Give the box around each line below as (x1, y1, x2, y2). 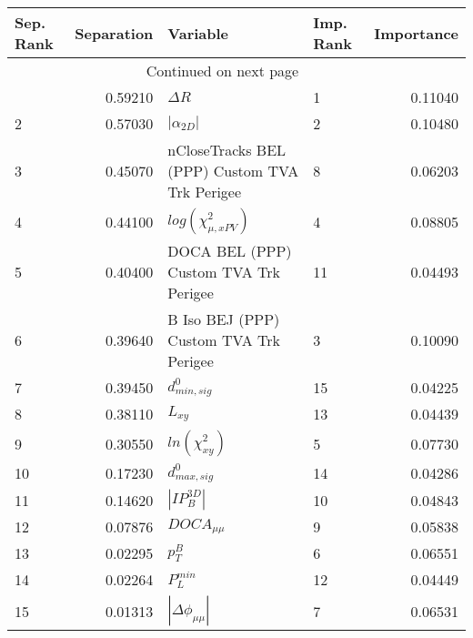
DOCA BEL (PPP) (167, 240, 292, 261)
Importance (374, 22, 458, 44)
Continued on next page (146, 60, 299, 81)
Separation (75, 22, 154, 44)
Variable (167, 22, 229, 44)
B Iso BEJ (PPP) (167, 309, 280, 329)
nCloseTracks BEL (167, 139, 287, 160)
